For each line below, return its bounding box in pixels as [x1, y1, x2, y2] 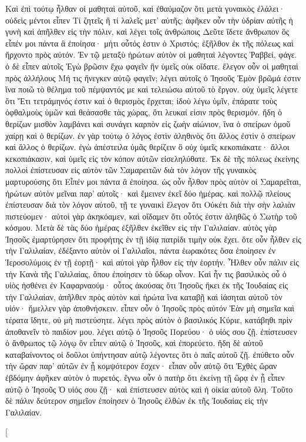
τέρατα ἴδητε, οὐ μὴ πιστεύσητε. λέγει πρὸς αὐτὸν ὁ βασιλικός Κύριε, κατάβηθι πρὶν [5, 314, 292, 326]
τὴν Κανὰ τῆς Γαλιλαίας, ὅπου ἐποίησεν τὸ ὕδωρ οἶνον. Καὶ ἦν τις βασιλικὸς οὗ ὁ [5, 267, 287, 280]
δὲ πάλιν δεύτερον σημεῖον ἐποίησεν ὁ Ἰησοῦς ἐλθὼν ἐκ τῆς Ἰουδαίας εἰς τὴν [5, 394, 268, 407]
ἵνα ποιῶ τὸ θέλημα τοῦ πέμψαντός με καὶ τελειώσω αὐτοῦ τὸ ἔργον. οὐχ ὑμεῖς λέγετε [5, 83, 298, 95]
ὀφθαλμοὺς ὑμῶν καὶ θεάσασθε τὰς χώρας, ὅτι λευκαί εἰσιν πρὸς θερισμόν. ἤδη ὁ [5, 106, 282, 118]
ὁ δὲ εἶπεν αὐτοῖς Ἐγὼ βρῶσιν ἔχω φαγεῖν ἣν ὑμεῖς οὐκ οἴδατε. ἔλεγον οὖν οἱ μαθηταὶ [5, 59, 298, 72]
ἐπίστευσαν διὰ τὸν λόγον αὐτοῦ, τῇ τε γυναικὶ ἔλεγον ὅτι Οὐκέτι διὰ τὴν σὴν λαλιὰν [5, 198, 295, 211]
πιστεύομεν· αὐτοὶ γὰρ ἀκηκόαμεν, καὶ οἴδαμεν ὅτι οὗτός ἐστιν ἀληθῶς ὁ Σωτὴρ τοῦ [5, 210, 297, 222]
